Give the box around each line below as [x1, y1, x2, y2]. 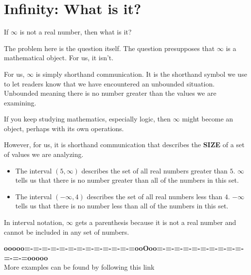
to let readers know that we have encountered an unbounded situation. [4, 78, 215, 88]
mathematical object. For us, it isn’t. [4, 52, 114, 63]
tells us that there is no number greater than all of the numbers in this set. [15, 175, 239, 185]
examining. [4, 97, 36, 107]
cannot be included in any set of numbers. [4, 226, 129, 237]
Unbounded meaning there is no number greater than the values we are [4, 88, 216, 98]
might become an [182, 114, 233, 124]
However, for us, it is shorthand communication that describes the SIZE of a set [4, 139, 245, 150]
